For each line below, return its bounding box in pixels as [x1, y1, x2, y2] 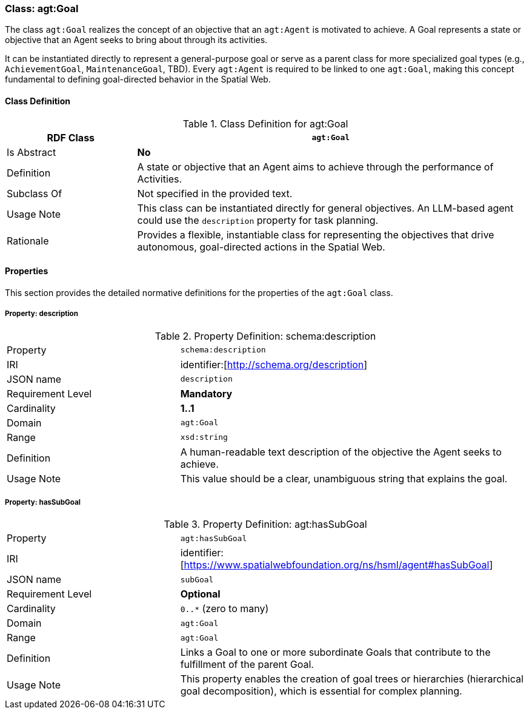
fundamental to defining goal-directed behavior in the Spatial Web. [5, 74, 271, 85]
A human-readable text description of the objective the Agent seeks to [180, 445, 502, 458]
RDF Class [47, 131, 95, 144]
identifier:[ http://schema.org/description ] [180, 358, 368, 371]
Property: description [5, 309, 78, 318]
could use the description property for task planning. [137, 214, 379, 226]
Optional [180, 588, 221, 601]
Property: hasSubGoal [5, 497, 81, 507]
